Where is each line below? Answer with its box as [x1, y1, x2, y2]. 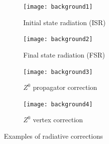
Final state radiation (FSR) [23, 49, 105, 59]
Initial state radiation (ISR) [23, 17, 106, 27]
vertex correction [32, 115, 83, 125]
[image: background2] [23, 36, 93, 43]
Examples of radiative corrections [4, 131, 103, 141]
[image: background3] [23, 68, 93, 75]
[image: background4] [23, 101, 93, 108]
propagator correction [32, 82, 97, 92]
